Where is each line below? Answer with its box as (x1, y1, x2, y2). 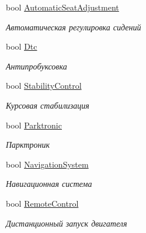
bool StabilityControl (6, 79, 82, 92)
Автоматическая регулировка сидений (6, 20, 141, 33)
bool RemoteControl (6, 197, 79, 209)
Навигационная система (6, 178, 92, 190)
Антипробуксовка (6, 60, 67, 72)
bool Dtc (6, 40, 37, 53)
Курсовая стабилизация (6, 99, 89, 111)
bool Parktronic (6, 119, 62, 131)
